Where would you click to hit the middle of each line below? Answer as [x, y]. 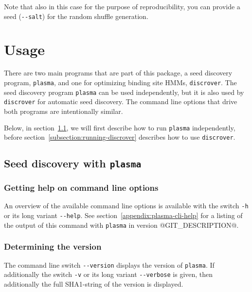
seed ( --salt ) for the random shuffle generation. [76, 16]
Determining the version [53, 246]
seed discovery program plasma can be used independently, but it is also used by [124, 92]
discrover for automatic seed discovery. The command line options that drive [121, 101]
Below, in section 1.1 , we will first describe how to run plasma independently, [120, 127]
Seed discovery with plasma [73, 163]
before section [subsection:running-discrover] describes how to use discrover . [120, 137]
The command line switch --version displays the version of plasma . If [109, 265]
